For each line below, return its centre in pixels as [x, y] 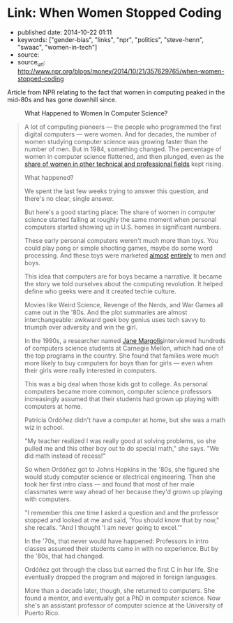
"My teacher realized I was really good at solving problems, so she [120, 441]
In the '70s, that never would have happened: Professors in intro [116, 541]
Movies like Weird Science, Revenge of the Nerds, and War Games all [124, 304]
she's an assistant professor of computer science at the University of [123, 605]
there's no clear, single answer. [69, 198]
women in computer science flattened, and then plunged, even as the [124, 156]
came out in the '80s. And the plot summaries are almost [106, 312]
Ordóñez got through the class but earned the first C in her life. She [121, 569]
